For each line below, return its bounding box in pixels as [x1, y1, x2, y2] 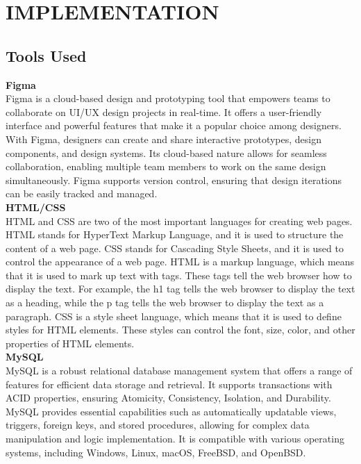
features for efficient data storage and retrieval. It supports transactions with [6, 376, 333, 391]
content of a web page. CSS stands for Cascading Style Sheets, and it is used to [6, 240, 344, 255]
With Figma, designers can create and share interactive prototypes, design [6, 131, 321, 146]
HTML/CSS [6, 199, 66, 214]
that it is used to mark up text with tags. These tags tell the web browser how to [6, 267, 352, 282]
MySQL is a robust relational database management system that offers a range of [6, 363, 353, 378]
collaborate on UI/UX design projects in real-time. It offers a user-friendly [6, 104, 322, 119]
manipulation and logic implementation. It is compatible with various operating [6, 431, 344, 446]
